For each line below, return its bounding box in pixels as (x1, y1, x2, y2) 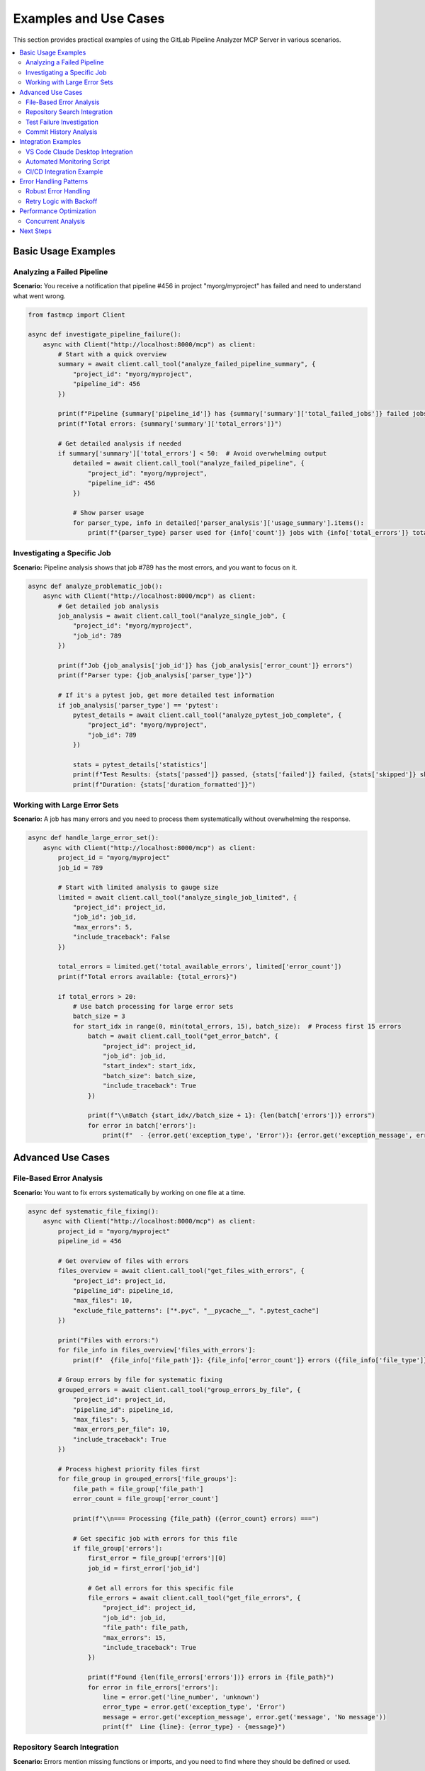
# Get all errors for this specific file (87, 1584, 234, 1592)
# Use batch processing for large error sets (72, 1002, 234, 1010)
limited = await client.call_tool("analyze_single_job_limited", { (57, 893, 297, 901)
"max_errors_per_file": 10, (72, 1425, 170, 1434)
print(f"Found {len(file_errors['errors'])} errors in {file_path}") (87, 1673, 334, 1682)
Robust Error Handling (25, 187, 91, 196)
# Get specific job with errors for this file (72, 1534, 237, 1542)
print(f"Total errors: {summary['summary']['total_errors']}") (57, 419, 283, 428)
